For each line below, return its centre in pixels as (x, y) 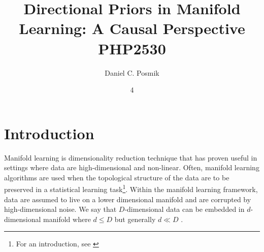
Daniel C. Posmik (132, 72)
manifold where (67, 219)
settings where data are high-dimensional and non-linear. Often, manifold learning (132, 167)
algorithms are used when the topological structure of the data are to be (117, 177)
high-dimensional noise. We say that (60, 209)
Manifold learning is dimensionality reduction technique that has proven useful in (131, 157)
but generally (135, 219)
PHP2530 (132, 48)
